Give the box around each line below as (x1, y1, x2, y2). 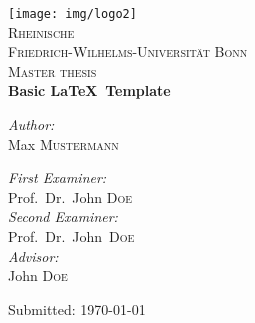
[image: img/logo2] (8, 7, 137, 21)
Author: (8, 114, 55, 135)
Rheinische (8, 21, 75, 42)
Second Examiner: (8, 206, 118, 227)
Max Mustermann (8, 133, 119, 154)
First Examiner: (8, 167, 107, 188)
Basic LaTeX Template (8, 80, 171, 101)
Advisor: (8, 245, 59, 266)
